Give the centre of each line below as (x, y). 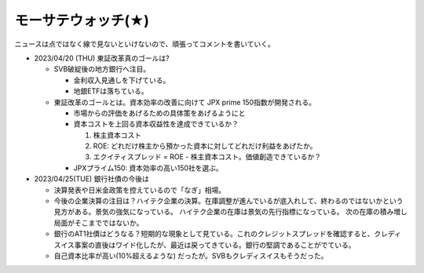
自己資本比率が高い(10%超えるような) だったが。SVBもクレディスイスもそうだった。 (191, 256)
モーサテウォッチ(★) (82, 20)
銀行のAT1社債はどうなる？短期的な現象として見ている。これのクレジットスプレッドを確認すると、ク (217, 234)
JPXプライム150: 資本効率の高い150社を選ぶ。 (148, 168)
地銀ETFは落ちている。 (111, 91)
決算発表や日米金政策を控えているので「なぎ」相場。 (140, 190)
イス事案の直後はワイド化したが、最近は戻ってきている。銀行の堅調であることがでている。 (208, 245)
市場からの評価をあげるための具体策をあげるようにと (159, 113)
